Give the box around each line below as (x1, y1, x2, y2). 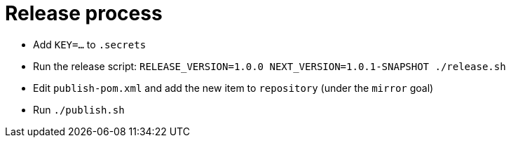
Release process (5, 1, 163, 25)
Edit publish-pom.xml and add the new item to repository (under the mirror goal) (33, 81, 434, 94)
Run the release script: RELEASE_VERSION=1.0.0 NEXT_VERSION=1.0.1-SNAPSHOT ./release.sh (33, 60, 506, 72)
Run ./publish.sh (33, 103, 125, 116)
